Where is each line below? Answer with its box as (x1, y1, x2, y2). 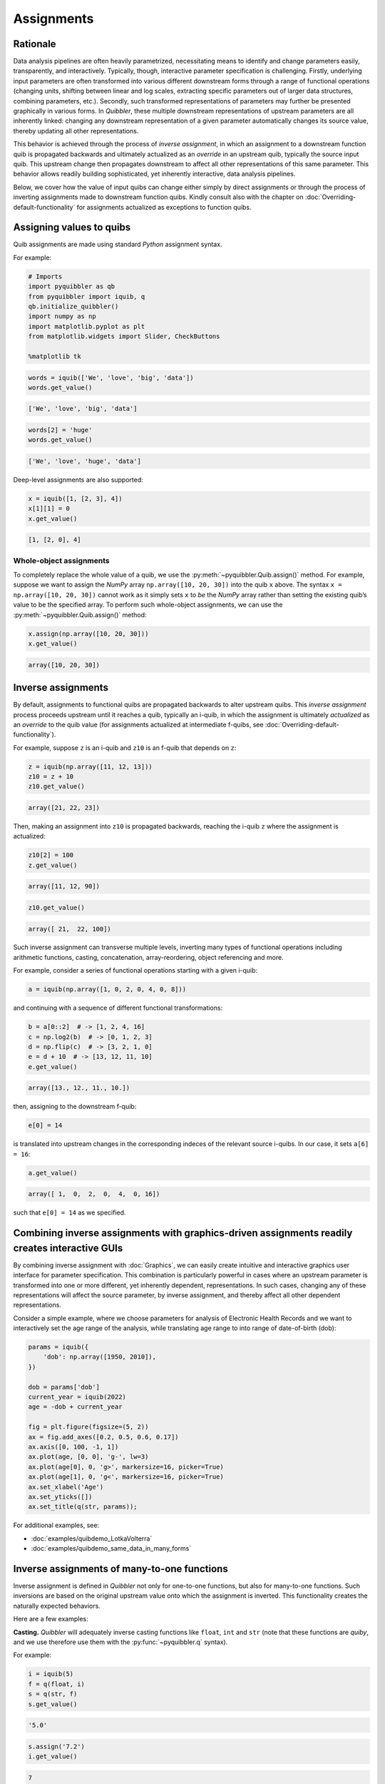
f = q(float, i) (28, 1680, 86, 1688)
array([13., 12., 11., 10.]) (28, 1084, 130, 1092)
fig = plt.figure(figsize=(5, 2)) (28, 1423, 149, 1431)
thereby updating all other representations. (13, 126, 139, 135)
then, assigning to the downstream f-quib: (13, 1103, 137, 1111)
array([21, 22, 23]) (28, 804, 100, 812)
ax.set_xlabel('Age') (28, 1483, 104, 1491)
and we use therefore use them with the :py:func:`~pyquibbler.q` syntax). (13, 1638, 228, 1646)
